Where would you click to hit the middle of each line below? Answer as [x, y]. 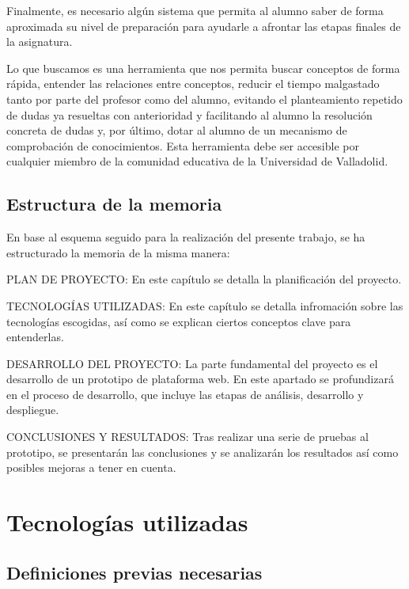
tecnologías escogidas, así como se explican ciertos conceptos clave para [179, 321]
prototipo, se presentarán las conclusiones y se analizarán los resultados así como [203, 452]
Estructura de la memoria [114, 204]
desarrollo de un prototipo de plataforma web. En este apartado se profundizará [200, 379]
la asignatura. [40, 42]
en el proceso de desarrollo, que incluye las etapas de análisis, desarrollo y [185, 394]
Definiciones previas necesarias [134, 572]
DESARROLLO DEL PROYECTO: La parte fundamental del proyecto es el [192, 363]
